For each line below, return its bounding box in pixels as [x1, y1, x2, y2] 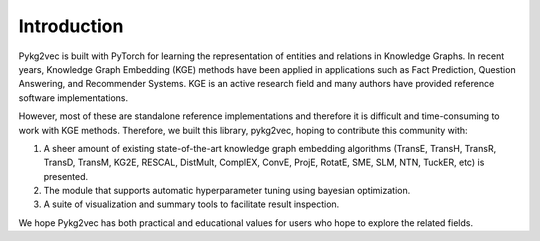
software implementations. [18, 91, 129, 104]
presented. [43, 170, 89, 182]
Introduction [18, 15, 124, 37]
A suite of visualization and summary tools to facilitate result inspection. [43, 198, 340, 210]
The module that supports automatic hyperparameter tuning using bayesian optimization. [43, 185, 411, 197]
